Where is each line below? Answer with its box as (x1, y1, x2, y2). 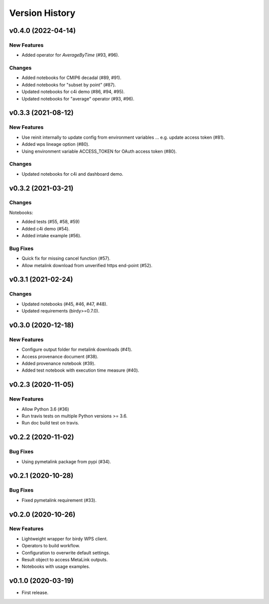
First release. (21, 590, 49, 596)
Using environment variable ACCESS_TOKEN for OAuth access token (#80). (21, 148, 177, 154)
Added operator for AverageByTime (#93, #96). (21, 52, 120, 58)
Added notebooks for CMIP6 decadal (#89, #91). (21, 75, 122, 81)
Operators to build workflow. (21, 543, 80, 549)
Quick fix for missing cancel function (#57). (21, 255, 111, 261)
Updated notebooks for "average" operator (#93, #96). (21, 96, 134, 101)
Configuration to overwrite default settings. (21, 550, 111, 556)
